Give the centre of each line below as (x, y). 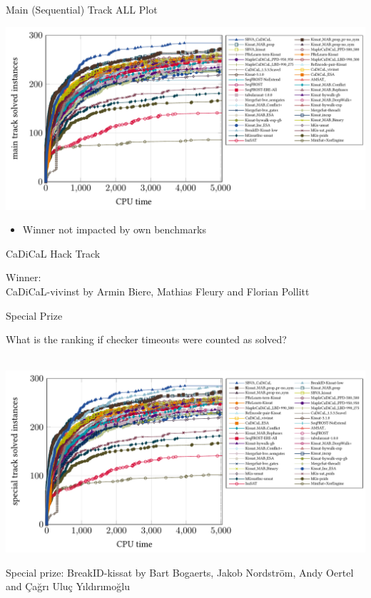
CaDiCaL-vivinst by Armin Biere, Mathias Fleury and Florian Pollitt (158, 291)
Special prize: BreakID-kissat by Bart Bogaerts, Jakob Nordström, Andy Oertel (180, 572)
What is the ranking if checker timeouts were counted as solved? (146, 339)
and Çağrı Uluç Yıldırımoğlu (68, 586)
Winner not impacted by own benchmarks (115, 229)
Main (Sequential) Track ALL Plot (82, 9)
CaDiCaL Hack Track (53, 253)
